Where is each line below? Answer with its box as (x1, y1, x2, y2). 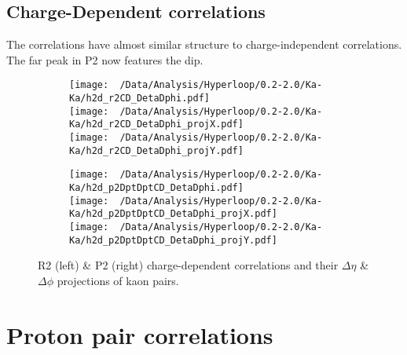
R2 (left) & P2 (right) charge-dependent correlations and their (38, 257, 339, 273)
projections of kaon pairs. (57, 272, 179, 288)
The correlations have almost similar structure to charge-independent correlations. (6, 36, 402, 53)
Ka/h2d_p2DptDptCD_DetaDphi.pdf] (69, 181, 244, 193)
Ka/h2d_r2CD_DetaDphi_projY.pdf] (69, 145, 244, 156)
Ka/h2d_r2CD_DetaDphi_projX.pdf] (69, 119, 244, 130)
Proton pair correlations (6, 318, 273, 350)
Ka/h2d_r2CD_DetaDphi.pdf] (69, 93, 210, 104)
